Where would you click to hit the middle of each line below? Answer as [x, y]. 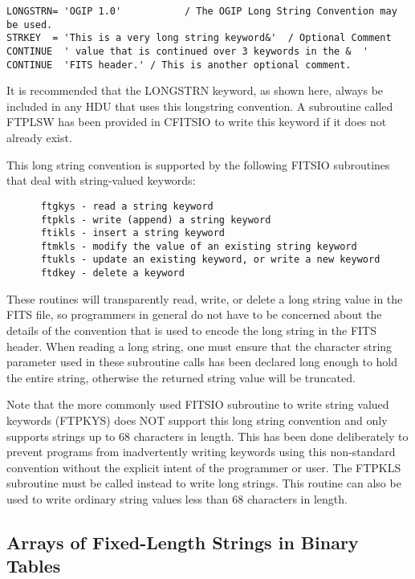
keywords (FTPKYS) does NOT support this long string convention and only [197, 420]
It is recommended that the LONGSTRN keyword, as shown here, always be [195, 90]
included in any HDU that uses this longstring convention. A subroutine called [200, 106]
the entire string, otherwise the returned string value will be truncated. [181, 377]
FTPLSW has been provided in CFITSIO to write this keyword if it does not [197, 122]
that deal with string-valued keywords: [101, 180]
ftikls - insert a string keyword [133, 233]
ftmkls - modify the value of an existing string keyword [199, 246]
